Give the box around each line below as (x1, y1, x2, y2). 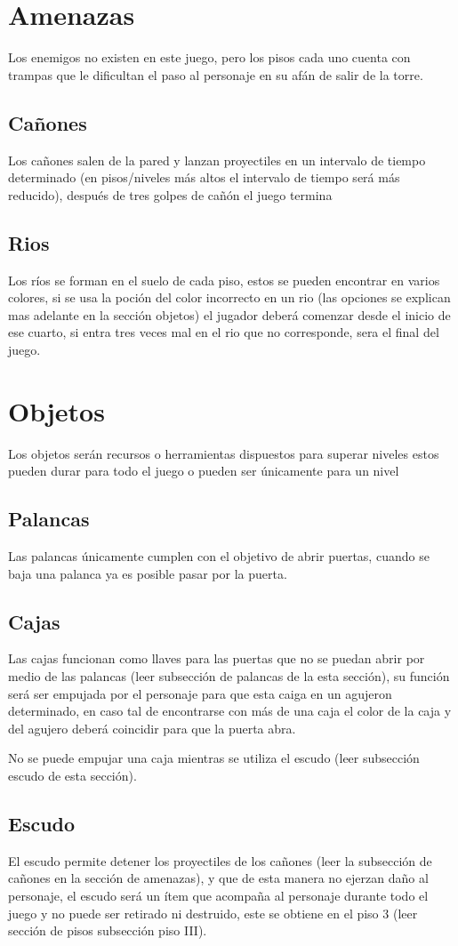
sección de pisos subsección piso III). (8, 921, 207, 940)
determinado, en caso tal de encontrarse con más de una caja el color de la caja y (8, 701, 452, 720)
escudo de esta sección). (8, 766, 137, 784)
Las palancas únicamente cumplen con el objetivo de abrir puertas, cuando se (8, 546, 430, 565)
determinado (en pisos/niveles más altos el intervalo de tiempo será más (8, 168, 400, 187)
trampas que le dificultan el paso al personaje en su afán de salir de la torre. (8, 65, 423, 84)
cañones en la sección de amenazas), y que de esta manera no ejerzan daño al (8, 869, 429, 887)
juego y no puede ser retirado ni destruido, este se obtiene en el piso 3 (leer (8, 903, 418, 922)
